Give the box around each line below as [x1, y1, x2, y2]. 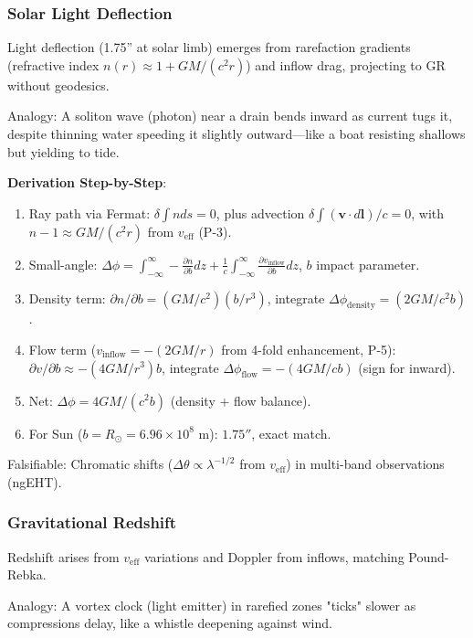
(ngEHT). [7, 472, 62, 491]
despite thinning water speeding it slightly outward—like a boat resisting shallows [7, 124, 466, 143]
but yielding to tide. [7, 142, 120, 161]
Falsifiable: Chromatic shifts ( [7, 454, 173, 473]
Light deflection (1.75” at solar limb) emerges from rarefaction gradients [7, 37, 411, 57]
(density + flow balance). [170, 390, 311, 409]
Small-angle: [28, 254, 98, 273]
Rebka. [7, 565, 47, 584]
